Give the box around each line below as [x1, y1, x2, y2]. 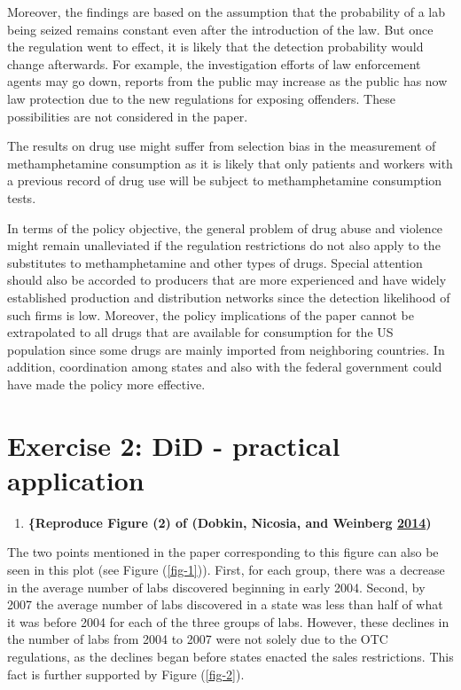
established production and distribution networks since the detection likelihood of [7, 287, 450, 306]
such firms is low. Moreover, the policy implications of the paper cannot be [7, 305, 414, 324]
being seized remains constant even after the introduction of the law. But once [7, 20, 434, 38]
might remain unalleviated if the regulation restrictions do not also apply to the [7, 236, 441, 255]
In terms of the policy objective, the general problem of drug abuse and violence [7, 218, 443, 237]
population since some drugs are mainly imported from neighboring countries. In [7, 340, 445, 358]
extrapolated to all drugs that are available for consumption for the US [7, 323, 394, 341]
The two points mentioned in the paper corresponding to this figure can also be [7, 543, 439, 561]
